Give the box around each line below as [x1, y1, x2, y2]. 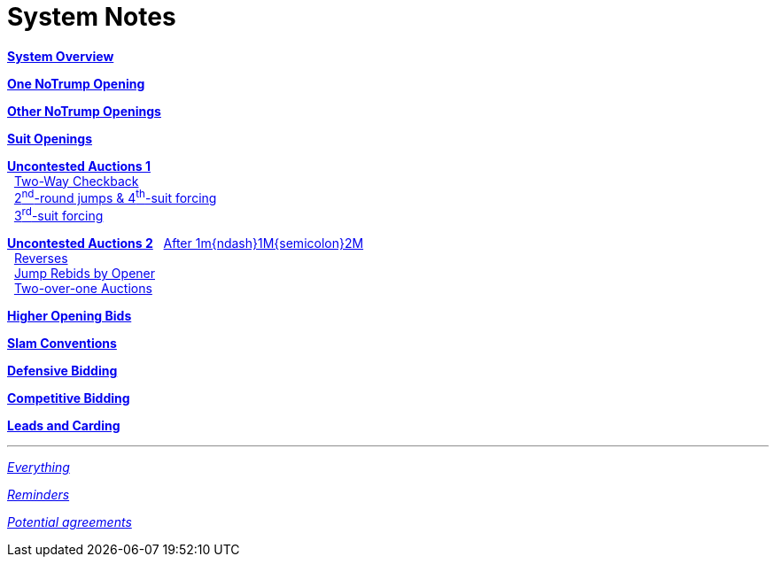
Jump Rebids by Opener [13, 266, 155, 282]
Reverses [13, 251, 68, 267]
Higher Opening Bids [7, 308, 132, 324]
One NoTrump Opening [7, 75, 145, 91]
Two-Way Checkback [13, 173, 139, 189]
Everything [7, 460, 70, 475]
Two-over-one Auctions [13, 281, 152, 297]
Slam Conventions [7, 336, 117, 352]
